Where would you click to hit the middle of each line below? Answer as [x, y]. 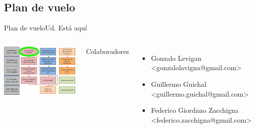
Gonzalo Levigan [176, 58]
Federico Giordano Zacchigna [195, 110]
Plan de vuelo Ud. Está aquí [45, 28]
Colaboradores [107, 51]
